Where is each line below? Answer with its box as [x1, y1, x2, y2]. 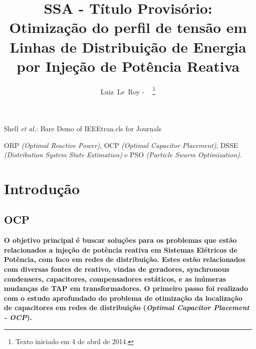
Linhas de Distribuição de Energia [9, 36, 247, 57]
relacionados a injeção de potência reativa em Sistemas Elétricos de [4, 244, 238, 255]
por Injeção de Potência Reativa [16, 56, 240, 76]
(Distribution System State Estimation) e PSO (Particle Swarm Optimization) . [4, 149, 242, 160]
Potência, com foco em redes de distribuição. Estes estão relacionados [4, 254, 246, 264]
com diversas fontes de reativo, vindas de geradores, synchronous [4, 264, 229, 274]
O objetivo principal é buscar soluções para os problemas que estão [4, 235, 237, 245]
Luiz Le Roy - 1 [100, 85, 156, 96]
